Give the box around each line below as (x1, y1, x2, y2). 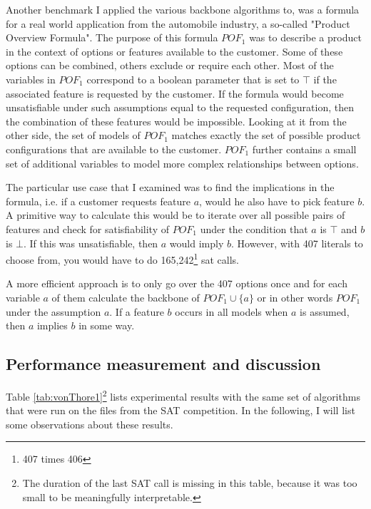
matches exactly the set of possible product (171, 128, 361, 143)
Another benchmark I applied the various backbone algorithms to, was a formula (6, 2, 360, 16)
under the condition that (200, 221, 308, 236)
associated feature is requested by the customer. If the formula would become (6, 86, 344, 101)
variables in (6, 71, 56, 86)
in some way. (78, 318, 135, 333)
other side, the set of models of (6, 128, 141, 143)
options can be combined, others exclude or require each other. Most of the (6, 58, 334, 73)
